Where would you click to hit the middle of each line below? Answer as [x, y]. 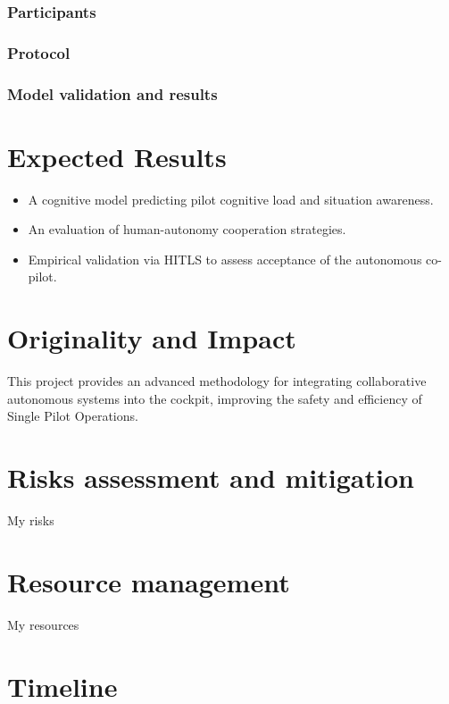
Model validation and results [112, 93]
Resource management [149, 581]
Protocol [39, 52]
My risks [31, 520]
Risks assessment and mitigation [211, 478]
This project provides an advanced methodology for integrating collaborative [217, 381]
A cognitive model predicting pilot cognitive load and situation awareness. [231, 199]
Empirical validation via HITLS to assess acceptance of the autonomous [225, 259]
